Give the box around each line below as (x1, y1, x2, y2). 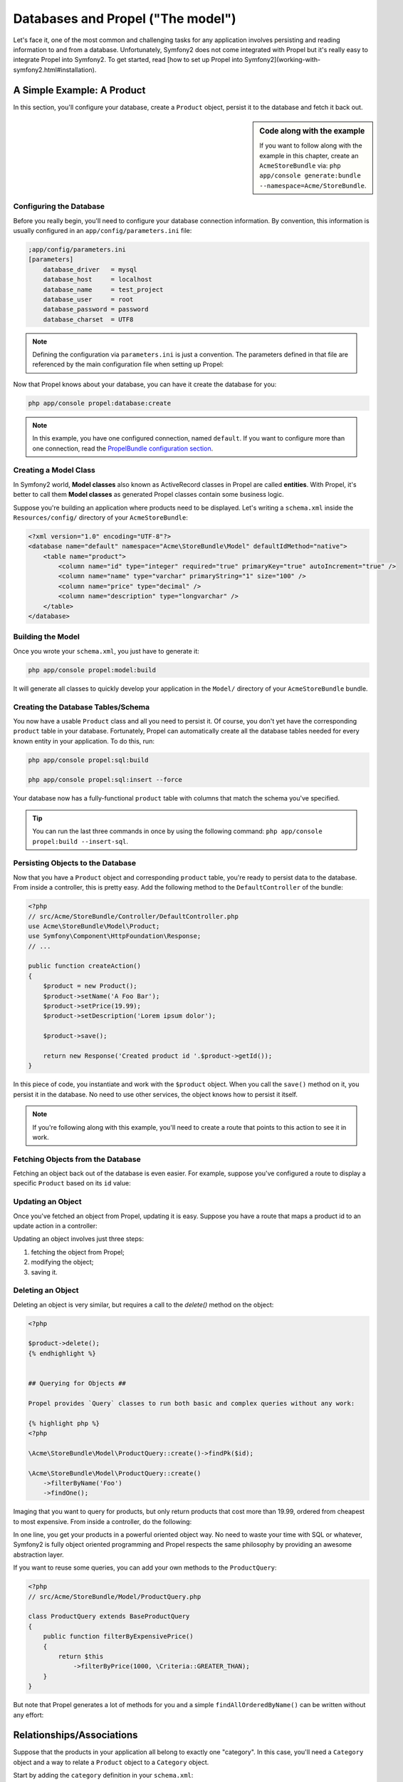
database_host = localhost (43, 275, 152, 284)
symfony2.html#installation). (13, 65, 97, 74)
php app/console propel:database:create (28, 399, 171, 407)
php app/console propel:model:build (28, 666, 157, 674)
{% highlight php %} (28, 1419, 100, 1427)
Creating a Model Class (13, 465, 95, 475)
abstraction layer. (13, 1550, 64, 1559)
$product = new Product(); (43, 982, 138, 990)
